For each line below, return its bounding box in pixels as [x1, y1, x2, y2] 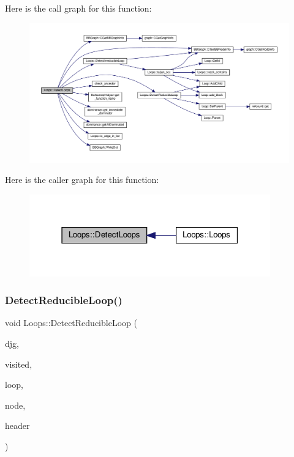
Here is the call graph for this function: [5, 2, 152, 14]
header [5, 419, 30, 432]
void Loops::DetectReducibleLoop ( [5, 316, 137, 329]
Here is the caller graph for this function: [5, 173, 159, 186]
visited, [5, 357, 32, 370]
